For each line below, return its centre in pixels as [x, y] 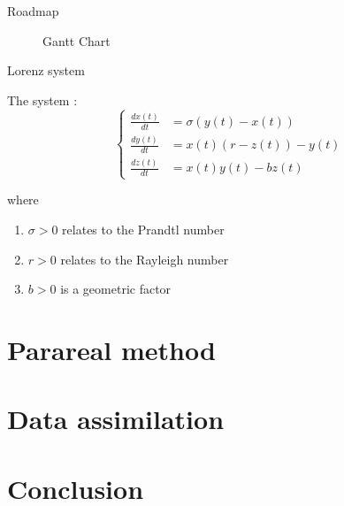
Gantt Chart [76, 40]
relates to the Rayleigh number [145, 259]
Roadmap [33, 11]
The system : [42, 100]
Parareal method [111, 349]
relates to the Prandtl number [143, 229]
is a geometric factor [116, 289]
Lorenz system [46, 70]
